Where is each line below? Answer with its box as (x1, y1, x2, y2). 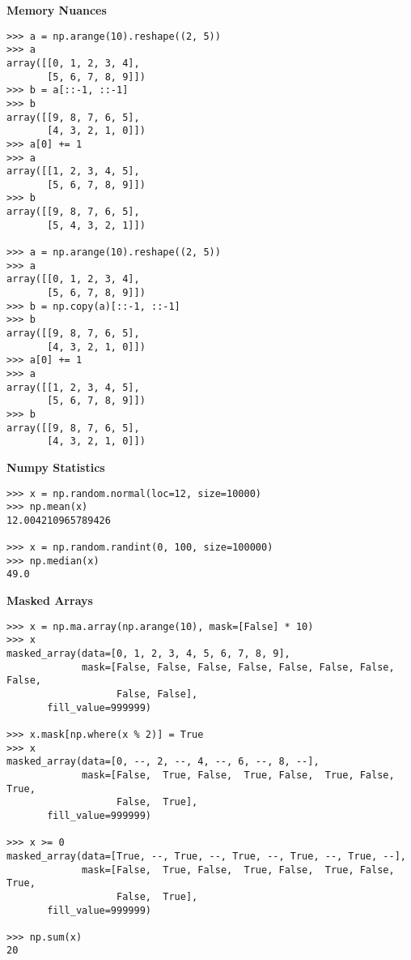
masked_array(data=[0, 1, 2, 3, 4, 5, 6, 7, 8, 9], (6, 648, 290, 660)
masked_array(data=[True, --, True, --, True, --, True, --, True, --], (6, 850, 406, 862)
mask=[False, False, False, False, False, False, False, (82, 661, 395, 673)
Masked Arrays (6, 592, 93, 609)
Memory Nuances (6, 2, 107, 18)
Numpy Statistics (6, 458, 105, 475)
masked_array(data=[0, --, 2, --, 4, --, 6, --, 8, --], (6, 756, 320, 768)
